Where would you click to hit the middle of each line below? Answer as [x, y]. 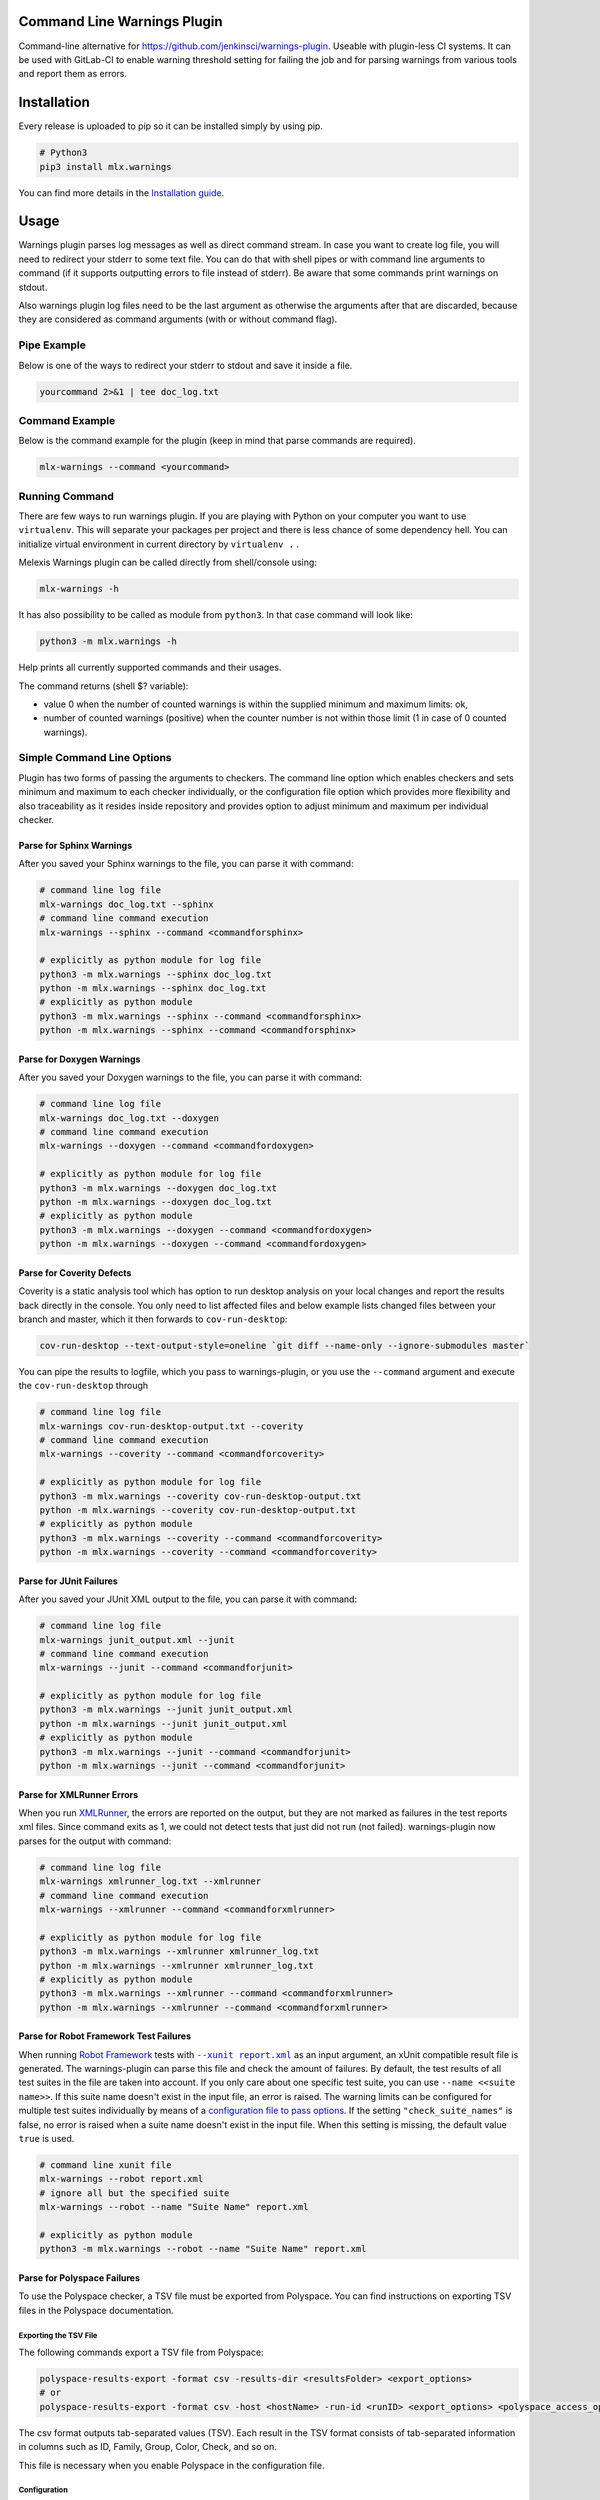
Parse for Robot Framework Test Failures [105, 2036]
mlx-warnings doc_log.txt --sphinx [126, 904]
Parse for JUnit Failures [68, 1581]
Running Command [66, 496]
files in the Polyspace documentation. [96, 2310]
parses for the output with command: [95, 1841]
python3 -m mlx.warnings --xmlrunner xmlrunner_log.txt [179, 1951]
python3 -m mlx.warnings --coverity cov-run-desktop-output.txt [200, 1496]
